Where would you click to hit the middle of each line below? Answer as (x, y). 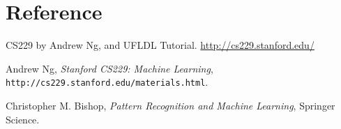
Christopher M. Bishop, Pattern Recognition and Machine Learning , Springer (170, 105)
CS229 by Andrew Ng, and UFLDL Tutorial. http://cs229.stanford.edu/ (160, 45)
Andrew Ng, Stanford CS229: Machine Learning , (109, 68)
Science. (23, 119)
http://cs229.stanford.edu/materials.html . (107, 82)
